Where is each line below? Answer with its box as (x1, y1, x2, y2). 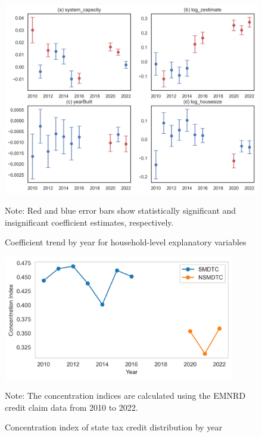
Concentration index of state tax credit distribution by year (5, 421, 223, 433)
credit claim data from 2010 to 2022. (5, 401, 138, 413)
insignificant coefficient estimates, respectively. (5, 216, 174, 228)
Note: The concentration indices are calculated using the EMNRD (5, 389, 246, 402)
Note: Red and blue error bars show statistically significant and (5, 204, 236, 216)
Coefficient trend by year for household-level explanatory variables (5, 236, 247, 248)
